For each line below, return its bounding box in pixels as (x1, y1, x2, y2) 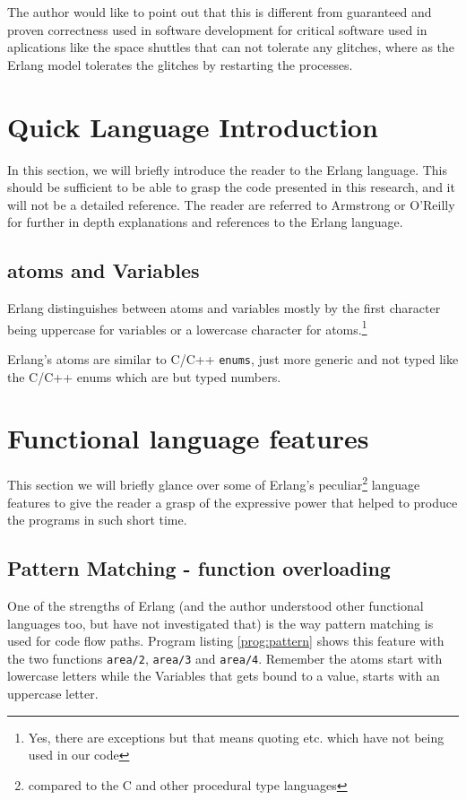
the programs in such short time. (7, 510, 187, 529)
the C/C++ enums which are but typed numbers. (7, 367, 281, 386)
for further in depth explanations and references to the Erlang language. (7, 213, 403, 231)
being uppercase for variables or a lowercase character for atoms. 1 (7, 317, 367, 338)
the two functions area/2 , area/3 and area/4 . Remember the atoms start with (7, 648, 443, 667)
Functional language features (7, 420, 369, 457)
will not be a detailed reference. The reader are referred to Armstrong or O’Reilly (7, 195, 455, 213)
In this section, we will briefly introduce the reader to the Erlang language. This (7, 160, 448, 178)
